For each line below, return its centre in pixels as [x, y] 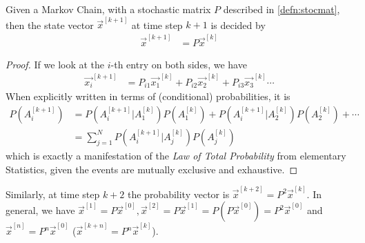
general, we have [40, 210]
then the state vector [50, 25]
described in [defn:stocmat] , [282, 9]
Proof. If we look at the [55, 64]
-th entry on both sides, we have [179, 64]
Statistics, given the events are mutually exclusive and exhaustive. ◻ [152, 169]
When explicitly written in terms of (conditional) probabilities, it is [148, 96]
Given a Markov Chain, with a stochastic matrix [108, 9]
